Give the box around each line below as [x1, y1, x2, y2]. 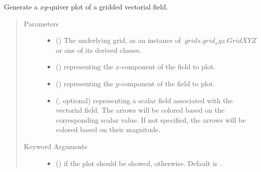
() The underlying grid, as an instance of [56, 35, 181, 45]
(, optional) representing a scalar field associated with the [56, 95, 233, 105]
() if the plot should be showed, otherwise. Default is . [56, 158, 222, 168]
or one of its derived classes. [56, 44, 142, 55]
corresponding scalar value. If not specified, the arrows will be [56, 114, 246, 125]
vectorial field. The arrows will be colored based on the [56, 105, 224, 115]
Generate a [4, 1, 38, 11]
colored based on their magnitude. [56, 124, 161, 135]
